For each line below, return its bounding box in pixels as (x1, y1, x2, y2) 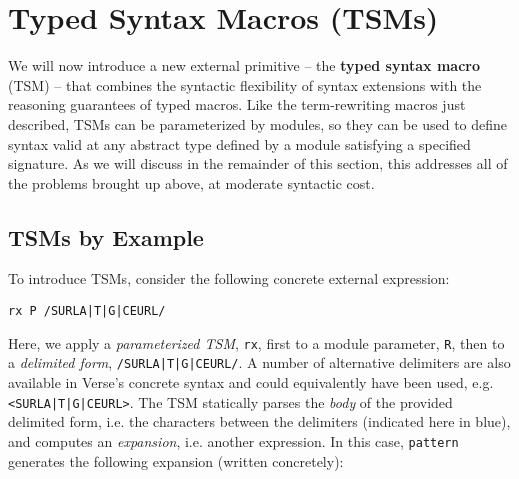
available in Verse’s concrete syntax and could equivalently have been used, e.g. (8, 372, 494, 393)
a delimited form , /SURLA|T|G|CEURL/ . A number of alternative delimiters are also (8, 352, 511, 373)
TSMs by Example (8, 221, 204, 252)
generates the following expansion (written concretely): (8, 450, 344, 471)
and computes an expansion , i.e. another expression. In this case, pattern (8, 430, 459, 451)
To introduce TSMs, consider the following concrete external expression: (8, 268, 450, 289)
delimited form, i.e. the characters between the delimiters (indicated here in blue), (8, 411, 511, 432)
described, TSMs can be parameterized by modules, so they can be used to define (8, 113, 508, 134)
